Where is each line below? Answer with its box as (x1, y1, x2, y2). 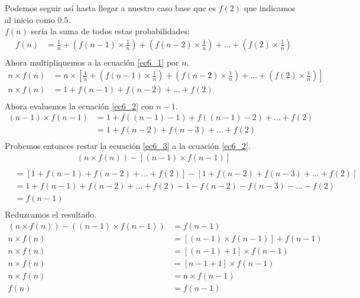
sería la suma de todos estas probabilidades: (31, 25, 190, 37)
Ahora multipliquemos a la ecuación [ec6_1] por (5, 56, 179, 68)
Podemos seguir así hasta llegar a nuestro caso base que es (5, 2, 216, 14)
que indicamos (244, 2, 296, 14)
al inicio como (5, 13, 55, 25)
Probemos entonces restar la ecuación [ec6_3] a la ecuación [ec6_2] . (5, 140, 251, 152)
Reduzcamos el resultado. (5, 208, 97, 220)
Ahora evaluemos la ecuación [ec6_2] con (5, 99, 154, 112)
